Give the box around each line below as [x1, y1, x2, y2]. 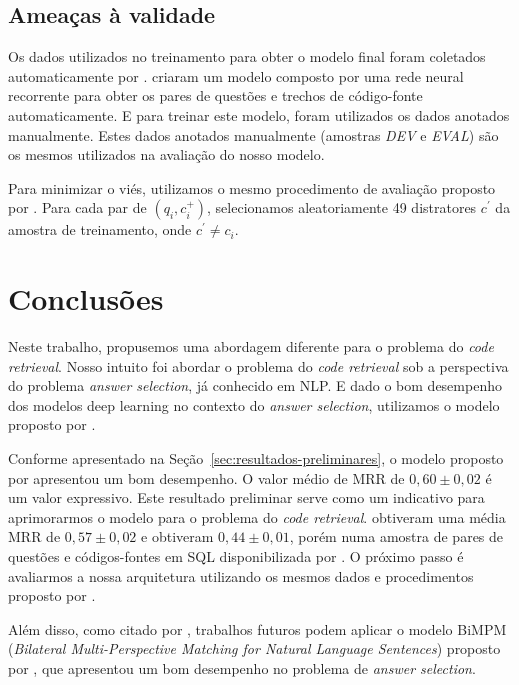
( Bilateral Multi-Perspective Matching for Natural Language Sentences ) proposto [8, 638, 501, 659]
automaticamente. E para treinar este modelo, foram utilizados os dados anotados [8, 104, 510, 125]
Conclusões [8, 278, 164, 319]
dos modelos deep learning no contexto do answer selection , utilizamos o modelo [8, 394, 500, 415]
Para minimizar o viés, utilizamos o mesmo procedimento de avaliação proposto [8, 177, 496, 198]
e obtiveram [141, 526, 214, 547]
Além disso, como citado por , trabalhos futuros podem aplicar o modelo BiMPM [8, 618, 507, 639]
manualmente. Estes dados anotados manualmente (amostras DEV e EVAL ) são [8, 124, 499, 145]
